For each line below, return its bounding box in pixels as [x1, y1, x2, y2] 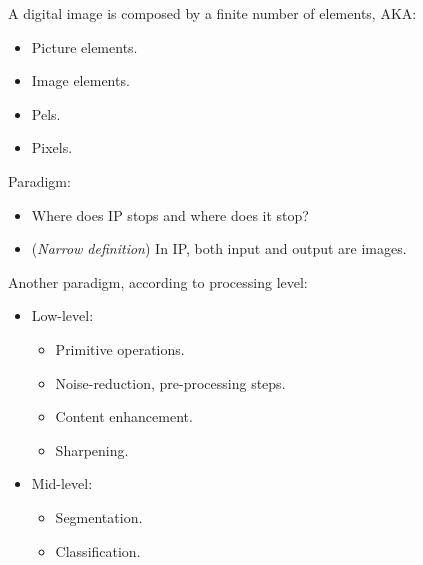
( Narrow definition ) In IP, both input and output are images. [31, 238, 407, 259]
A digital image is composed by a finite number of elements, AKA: [8, 3, 417, 23]
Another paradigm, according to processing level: [8, 271, 308, 292]
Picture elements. [31, 36, 138, 57]
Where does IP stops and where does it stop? [31, 204, 309, 225]
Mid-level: [31, 473, 93, 494]
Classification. [55, 540, 141, 561]
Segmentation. [55, 506, 143, 527]
